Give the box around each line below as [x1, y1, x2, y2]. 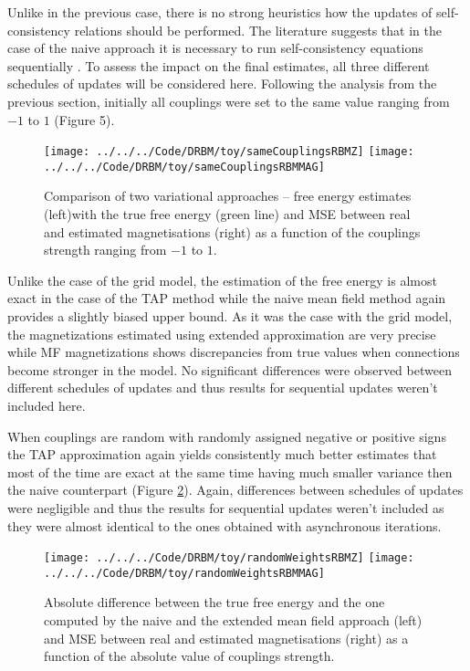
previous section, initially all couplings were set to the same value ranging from [7, 91, 450, 110]
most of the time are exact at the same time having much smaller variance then [7, 462, 453, 481]
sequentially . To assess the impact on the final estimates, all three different [7, 56, 430, 75]
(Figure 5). [54, 110, 115, 129]
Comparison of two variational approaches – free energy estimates [44, 186, 412, 205]
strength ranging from [44, 240, 167, 259]
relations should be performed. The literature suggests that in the [74, 20, 442, 39]
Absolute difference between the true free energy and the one [44, 592, 385, 612]
